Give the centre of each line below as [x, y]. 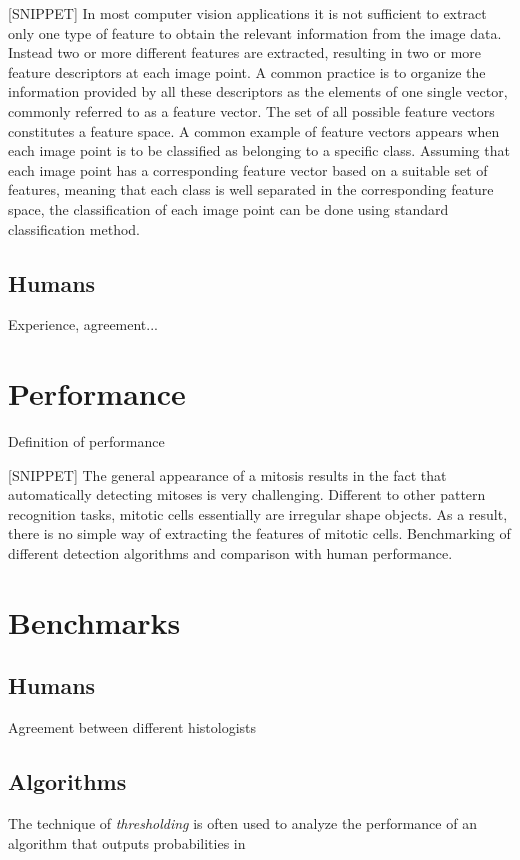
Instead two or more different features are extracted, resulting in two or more [245, 52]
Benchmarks [94, 621]
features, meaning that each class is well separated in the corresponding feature [251, 189]
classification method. [74, 228]
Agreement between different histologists [132, 727]
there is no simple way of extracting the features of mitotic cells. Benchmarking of [259, 533]
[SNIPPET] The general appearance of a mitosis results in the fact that [227, 474]
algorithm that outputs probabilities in [127, 842]
